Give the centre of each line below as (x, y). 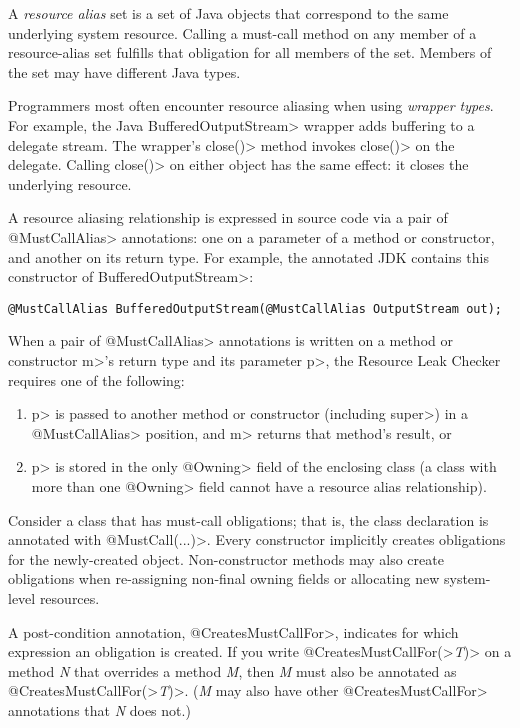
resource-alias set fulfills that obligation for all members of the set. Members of (250, 52)
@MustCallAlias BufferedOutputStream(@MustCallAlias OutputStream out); (255, 308)
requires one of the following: (96, 379)
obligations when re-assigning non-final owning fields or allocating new (224, 578)
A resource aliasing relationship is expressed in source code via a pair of (228, 217)
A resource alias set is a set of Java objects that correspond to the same (228, 13)
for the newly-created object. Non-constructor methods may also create (226, 558)
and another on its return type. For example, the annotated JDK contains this (248, 256)
